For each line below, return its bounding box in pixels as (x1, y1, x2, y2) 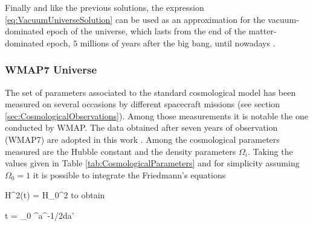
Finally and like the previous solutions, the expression (5, 1, 204, 13)
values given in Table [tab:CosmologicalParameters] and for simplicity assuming (5, 157, 300, 169)
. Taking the (248, 145, 293, 157)
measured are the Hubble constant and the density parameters (5, 145, 236, 157)
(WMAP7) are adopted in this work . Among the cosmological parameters (5, 133, 280, 145)
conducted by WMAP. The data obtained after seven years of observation (5, 121, 278, 134)
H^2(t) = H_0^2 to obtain (5, 189, 105, 201)
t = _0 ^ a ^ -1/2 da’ (5, 209, 74, 221)
